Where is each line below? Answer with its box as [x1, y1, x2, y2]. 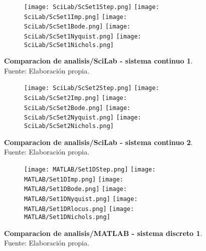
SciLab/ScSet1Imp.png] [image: [24, 13, 127, 20]
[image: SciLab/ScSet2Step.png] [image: [24, 84, 159, 92]
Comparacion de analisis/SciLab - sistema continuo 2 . [4, 136, 193, 147]
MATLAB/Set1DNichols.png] [24, 213, 110, 221]
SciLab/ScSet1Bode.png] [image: [24, 23, 131, 30]
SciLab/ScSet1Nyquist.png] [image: [24, 32, 141, 40]
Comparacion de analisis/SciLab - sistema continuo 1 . [4, 55, 193, 66]
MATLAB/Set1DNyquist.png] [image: [24, 195, 138, 202]
